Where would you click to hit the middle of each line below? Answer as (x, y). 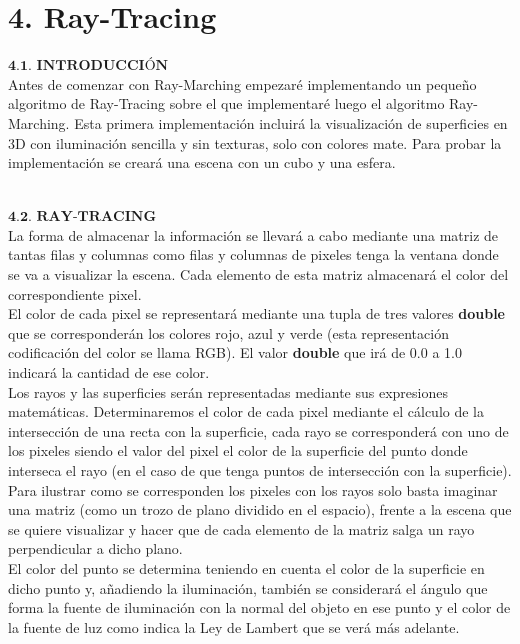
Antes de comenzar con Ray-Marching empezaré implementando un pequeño (242, 83)
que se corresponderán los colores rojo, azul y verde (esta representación (228, 332)
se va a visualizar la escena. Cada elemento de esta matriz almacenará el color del (258, 274)
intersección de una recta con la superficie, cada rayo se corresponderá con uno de (258, 430)
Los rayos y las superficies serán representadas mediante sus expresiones (228, 391)
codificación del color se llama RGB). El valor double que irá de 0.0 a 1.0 (235, 352)
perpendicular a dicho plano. (95, 548)
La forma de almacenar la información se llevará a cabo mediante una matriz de (253, 234)
